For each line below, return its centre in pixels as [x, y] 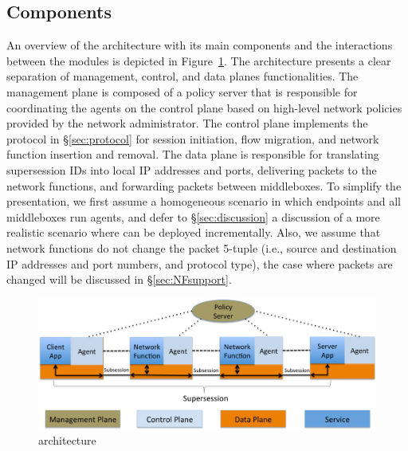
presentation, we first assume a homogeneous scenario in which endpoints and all [204, 201]
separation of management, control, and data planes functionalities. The [182, 76]
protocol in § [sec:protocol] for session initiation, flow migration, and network [193, 138]
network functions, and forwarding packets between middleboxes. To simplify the [204, 185]
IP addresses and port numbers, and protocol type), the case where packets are [200, 263]
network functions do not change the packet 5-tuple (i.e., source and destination [202, 247]
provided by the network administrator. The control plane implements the [187, 123]
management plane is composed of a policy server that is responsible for [182, 91]
